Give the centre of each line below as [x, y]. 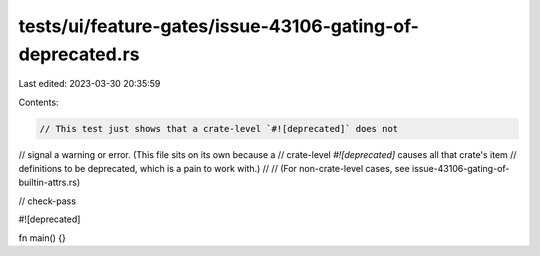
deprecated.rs [79, 54]
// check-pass [47, 201]
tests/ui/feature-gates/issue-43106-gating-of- [219, 26]
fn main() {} [42, 237]
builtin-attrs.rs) [49, 182]
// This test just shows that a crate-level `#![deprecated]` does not [219, 128]
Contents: [38, 102]
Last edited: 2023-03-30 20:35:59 [89, 84]
